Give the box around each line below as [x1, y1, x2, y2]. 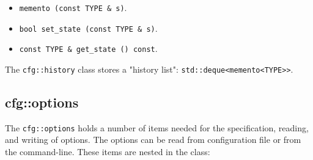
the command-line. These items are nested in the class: [5, 145, 210, 158]
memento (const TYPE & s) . [19, 1, 127, 13]
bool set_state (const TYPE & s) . [19, 21, 158, 34]
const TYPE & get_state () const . [19, 42, 158, 55]
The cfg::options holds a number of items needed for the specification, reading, [5, 121, 309, 134]
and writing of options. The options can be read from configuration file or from [5, 133, 301, 146]
